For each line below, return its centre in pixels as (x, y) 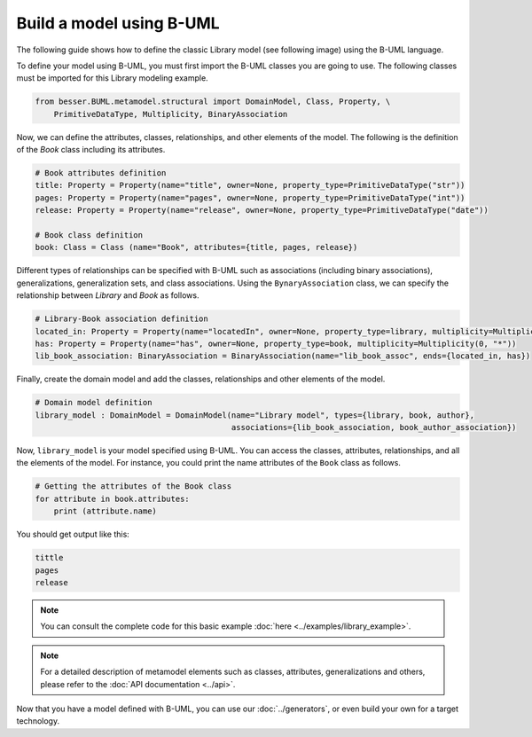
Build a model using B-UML (118, 23)
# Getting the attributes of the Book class (133, 486)
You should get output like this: (73, 534)
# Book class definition (89, 235)
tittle (49, 558)
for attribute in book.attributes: (112, 498)
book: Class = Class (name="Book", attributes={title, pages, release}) (196, 247)
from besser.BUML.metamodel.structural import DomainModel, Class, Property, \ (213, 102)
